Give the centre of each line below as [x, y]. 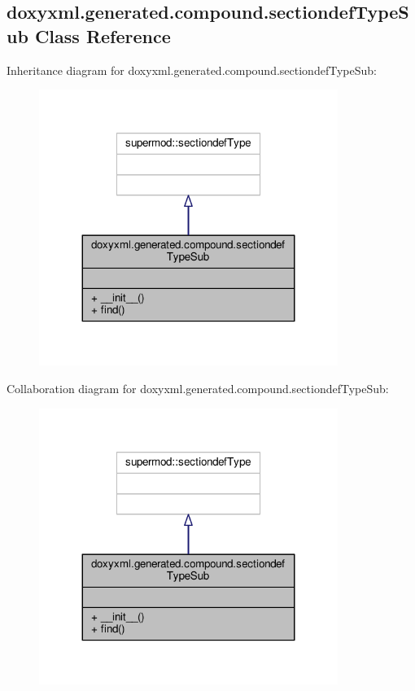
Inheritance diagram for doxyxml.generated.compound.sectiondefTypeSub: [192, 70]
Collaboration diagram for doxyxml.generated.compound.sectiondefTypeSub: [198, 388]
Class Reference [103, 35]
